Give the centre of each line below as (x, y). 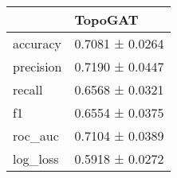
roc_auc (36, 135)
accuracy (37, 43)
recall (28, 89)
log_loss (36, 159)
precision (37, 66)
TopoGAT (106, 19)
